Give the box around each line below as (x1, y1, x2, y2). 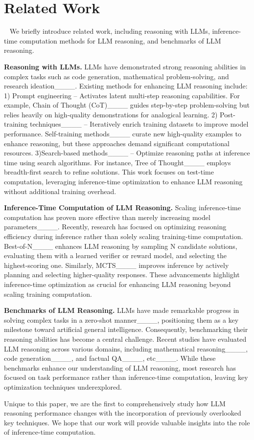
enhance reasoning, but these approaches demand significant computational (4, 138, 230, 148)
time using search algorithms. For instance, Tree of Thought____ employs (4, 157, 231, 167)
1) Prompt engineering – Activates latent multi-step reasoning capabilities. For (4, 90, 240, 100)
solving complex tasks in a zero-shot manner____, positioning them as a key (4, 314, 239, 325)
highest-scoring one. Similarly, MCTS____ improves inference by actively (4, 260, 229, 270)
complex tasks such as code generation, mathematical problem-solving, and (4, 71, 229, 81)
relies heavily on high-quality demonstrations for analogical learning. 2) (4, 109, 218, 119)
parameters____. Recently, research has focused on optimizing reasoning (4, 221, 227, 232)
